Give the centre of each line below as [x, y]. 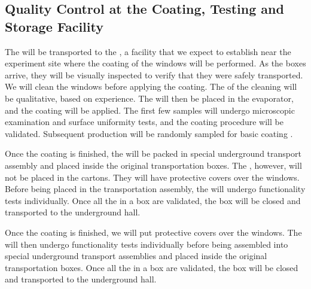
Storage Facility [54, 26]
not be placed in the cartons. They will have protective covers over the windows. [152, 177]
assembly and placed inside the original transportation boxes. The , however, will [153, 165]
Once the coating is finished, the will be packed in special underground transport [153, 153]
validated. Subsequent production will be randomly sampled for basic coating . [149, 133]
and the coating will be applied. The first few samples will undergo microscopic [150, 110]
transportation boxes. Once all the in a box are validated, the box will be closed [152, 267]
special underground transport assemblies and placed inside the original [136, 256]
